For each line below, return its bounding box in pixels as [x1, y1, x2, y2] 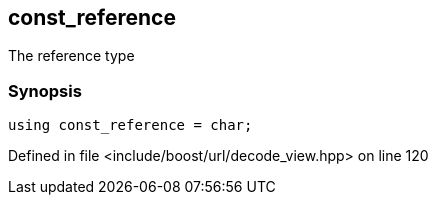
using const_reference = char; [8, 117, 253, 134]
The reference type [8, 47, 135, 65]
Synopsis [8, 80, 82, 101]
